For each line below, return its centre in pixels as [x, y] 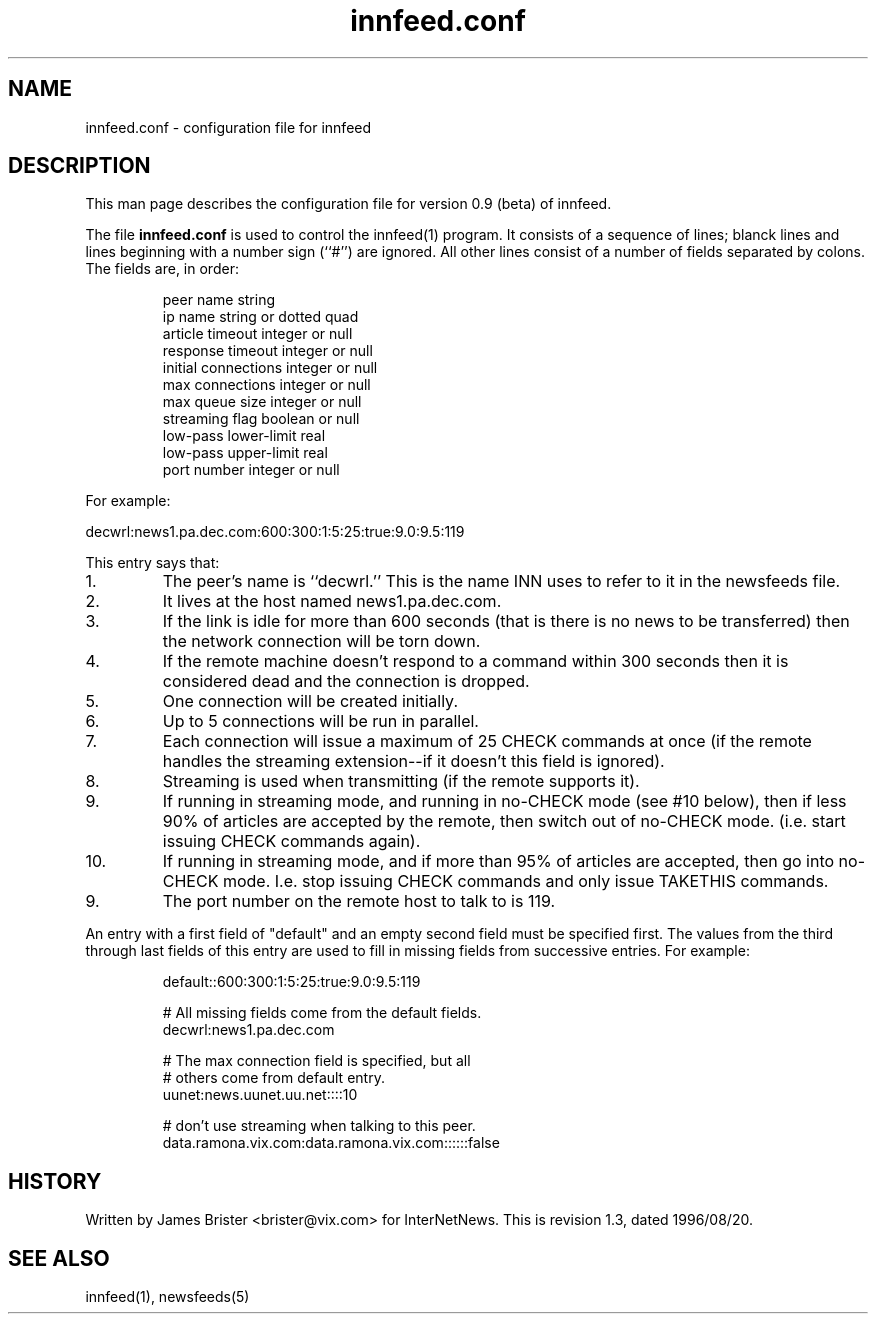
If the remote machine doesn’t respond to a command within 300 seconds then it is [475, 661]
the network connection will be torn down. [321, 641]
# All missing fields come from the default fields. [322, 1013]
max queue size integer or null [262, 402]
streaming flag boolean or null [261, 419]
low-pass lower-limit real [244, 436]
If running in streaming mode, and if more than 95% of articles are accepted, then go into [498, 861]
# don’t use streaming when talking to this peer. [319, 1126]
